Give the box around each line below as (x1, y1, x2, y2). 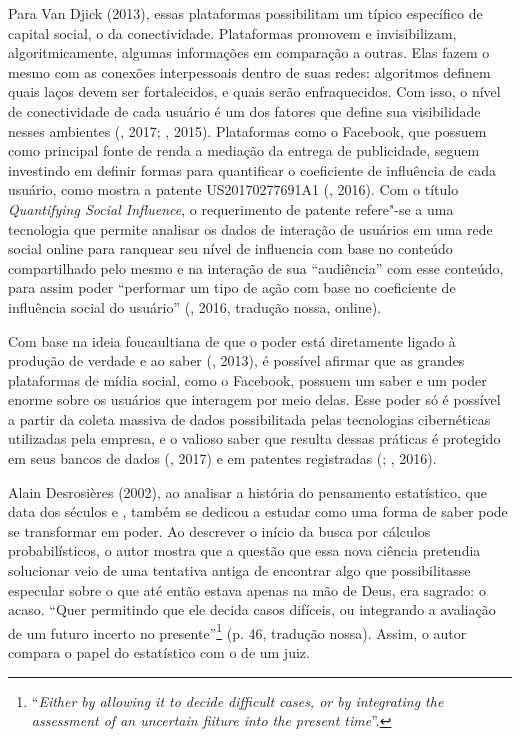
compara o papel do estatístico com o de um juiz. (8, 642, 310, 663)
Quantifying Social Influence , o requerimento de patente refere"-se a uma (8, 198, 454, 219)
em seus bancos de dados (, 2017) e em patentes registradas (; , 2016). (8, 448, 437, 469)
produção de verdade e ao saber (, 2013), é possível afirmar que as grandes (8, 350, 465, 371)
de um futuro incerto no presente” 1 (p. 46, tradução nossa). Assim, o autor (8, 619, 467, 643)
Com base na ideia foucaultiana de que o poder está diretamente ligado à (8, 330, 456, 351)
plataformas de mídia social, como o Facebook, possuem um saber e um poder (8, 369, 487, 390)
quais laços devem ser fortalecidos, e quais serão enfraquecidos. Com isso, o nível (8, 81, 501, 102)
